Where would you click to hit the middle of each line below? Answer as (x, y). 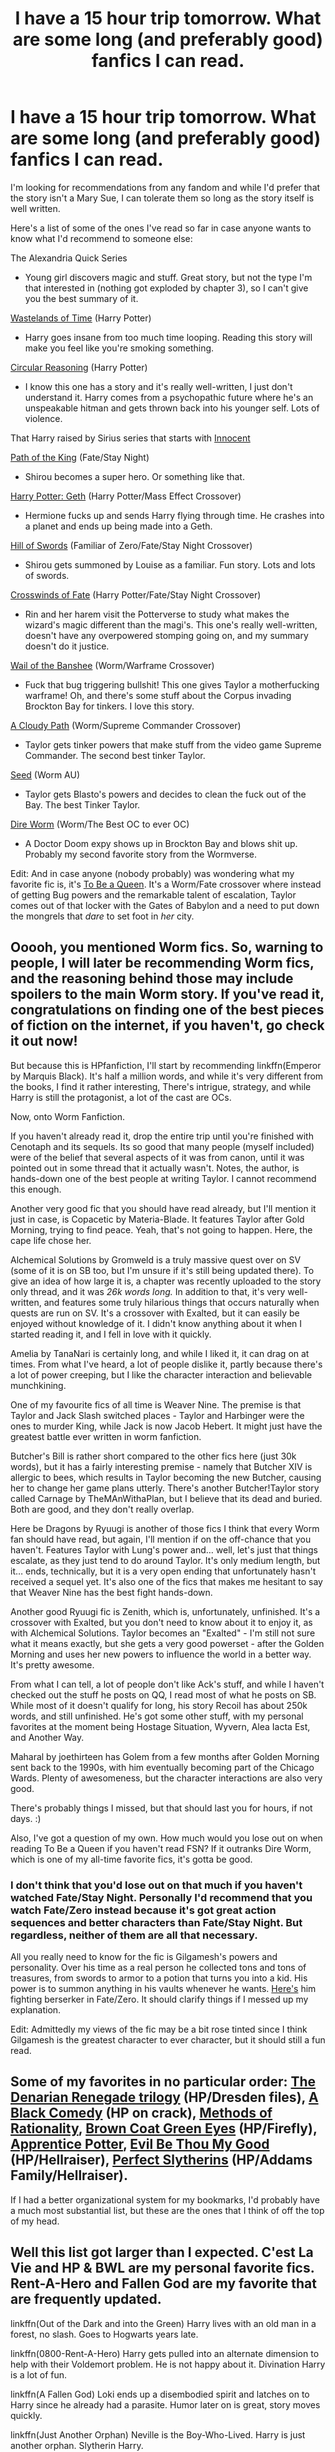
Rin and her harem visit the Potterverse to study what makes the (157, 614)
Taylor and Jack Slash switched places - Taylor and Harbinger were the (157, 1415)
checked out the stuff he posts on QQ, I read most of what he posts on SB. (163, 1694)
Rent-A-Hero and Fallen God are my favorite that (163, 2283)
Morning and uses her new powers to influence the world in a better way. (161, 1654)
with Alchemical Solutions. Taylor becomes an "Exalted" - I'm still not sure (163, 1633)
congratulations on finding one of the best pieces (167, 1010)
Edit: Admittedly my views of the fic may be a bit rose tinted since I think (159, 2029)
